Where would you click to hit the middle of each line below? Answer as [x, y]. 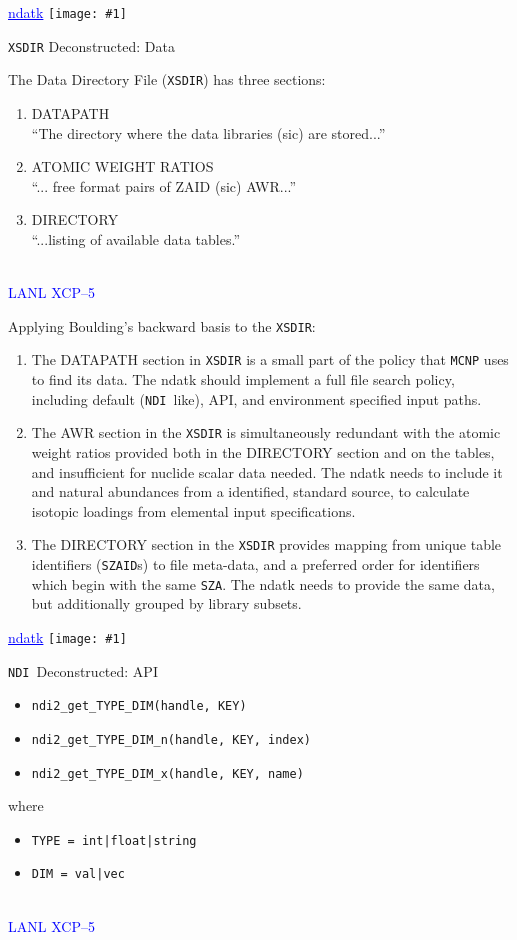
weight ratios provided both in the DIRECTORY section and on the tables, [263, 451]
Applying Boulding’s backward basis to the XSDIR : [162, 325]
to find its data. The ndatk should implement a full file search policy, [243, 379]
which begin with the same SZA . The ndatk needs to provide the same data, [263, 583]
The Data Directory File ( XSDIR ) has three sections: [167, 79]
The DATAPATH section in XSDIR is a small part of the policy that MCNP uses [270, 359]
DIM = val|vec [78, 874]
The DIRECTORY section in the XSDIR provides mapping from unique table [266, 544]
